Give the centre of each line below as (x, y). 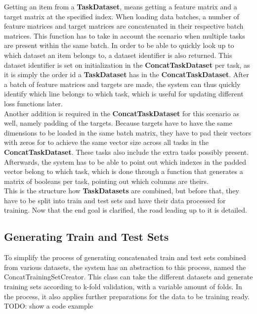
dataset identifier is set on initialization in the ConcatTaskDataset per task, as (127, 65)
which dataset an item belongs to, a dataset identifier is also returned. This (118, 55)
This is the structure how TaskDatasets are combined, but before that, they (122, 191)
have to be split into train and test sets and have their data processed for (115, 200)
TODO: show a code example (48, 306)
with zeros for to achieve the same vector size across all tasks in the (106, 142)
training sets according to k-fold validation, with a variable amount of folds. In (123, 287)
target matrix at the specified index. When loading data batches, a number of (122, 16)
